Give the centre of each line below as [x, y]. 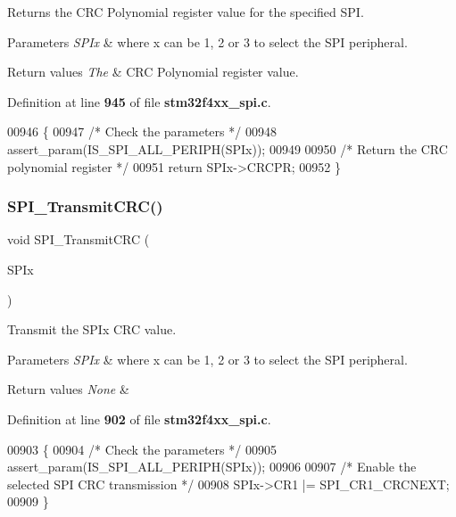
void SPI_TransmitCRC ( [79, 239]
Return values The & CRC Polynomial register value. [153, 72]
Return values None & [68, 389]
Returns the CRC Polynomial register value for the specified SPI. [186, 12]
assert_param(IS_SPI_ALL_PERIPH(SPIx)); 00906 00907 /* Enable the [212, 467]
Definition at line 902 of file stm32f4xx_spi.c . [139, 419]
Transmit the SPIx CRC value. [92, 329]
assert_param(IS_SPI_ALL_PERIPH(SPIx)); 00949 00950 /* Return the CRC [228, 148]
